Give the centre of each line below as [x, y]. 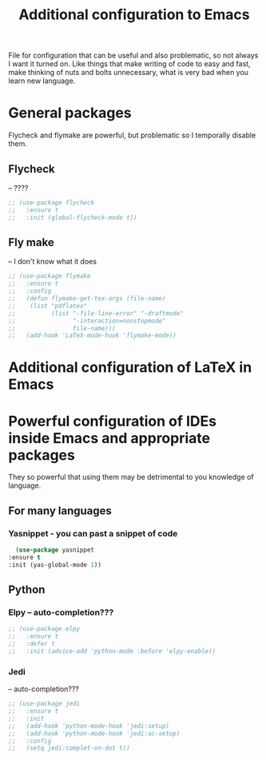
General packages [70, 113]
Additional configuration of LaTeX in [130, 368]
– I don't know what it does [53, 262]
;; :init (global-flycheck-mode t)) [73, 217]
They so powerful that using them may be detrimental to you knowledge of [131, 477]
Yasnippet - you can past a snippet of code [93, 533]
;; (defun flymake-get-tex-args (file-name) [87, 299]
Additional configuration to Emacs [134, 15]
